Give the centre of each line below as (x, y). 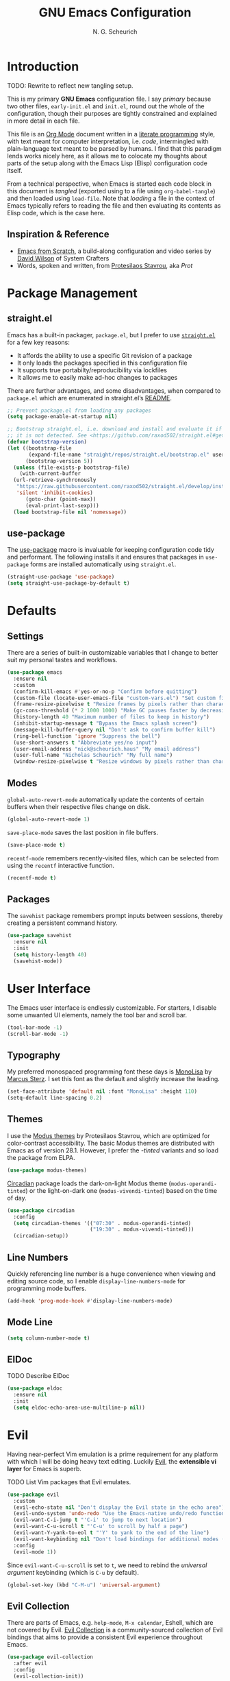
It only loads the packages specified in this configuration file (102, 363)
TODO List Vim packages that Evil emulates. (69, 1482)
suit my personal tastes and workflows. (62, 660)
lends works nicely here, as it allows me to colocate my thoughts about (107, 156)
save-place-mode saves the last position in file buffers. (83, 832)
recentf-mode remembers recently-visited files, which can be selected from (113, 858)
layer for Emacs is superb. (44, 1468)
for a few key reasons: (38, 342)
